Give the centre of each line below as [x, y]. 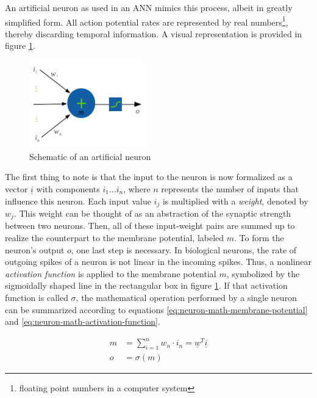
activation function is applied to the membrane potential [111, 273]
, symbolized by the [263, 273]
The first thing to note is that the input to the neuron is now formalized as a [149, 177]
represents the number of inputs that [230, 188]
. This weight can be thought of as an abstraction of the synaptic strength [152, 213]
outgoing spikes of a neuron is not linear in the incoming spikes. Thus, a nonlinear [158, 262]
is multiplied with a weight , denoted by [235, 201]
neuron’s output [35, 249]
